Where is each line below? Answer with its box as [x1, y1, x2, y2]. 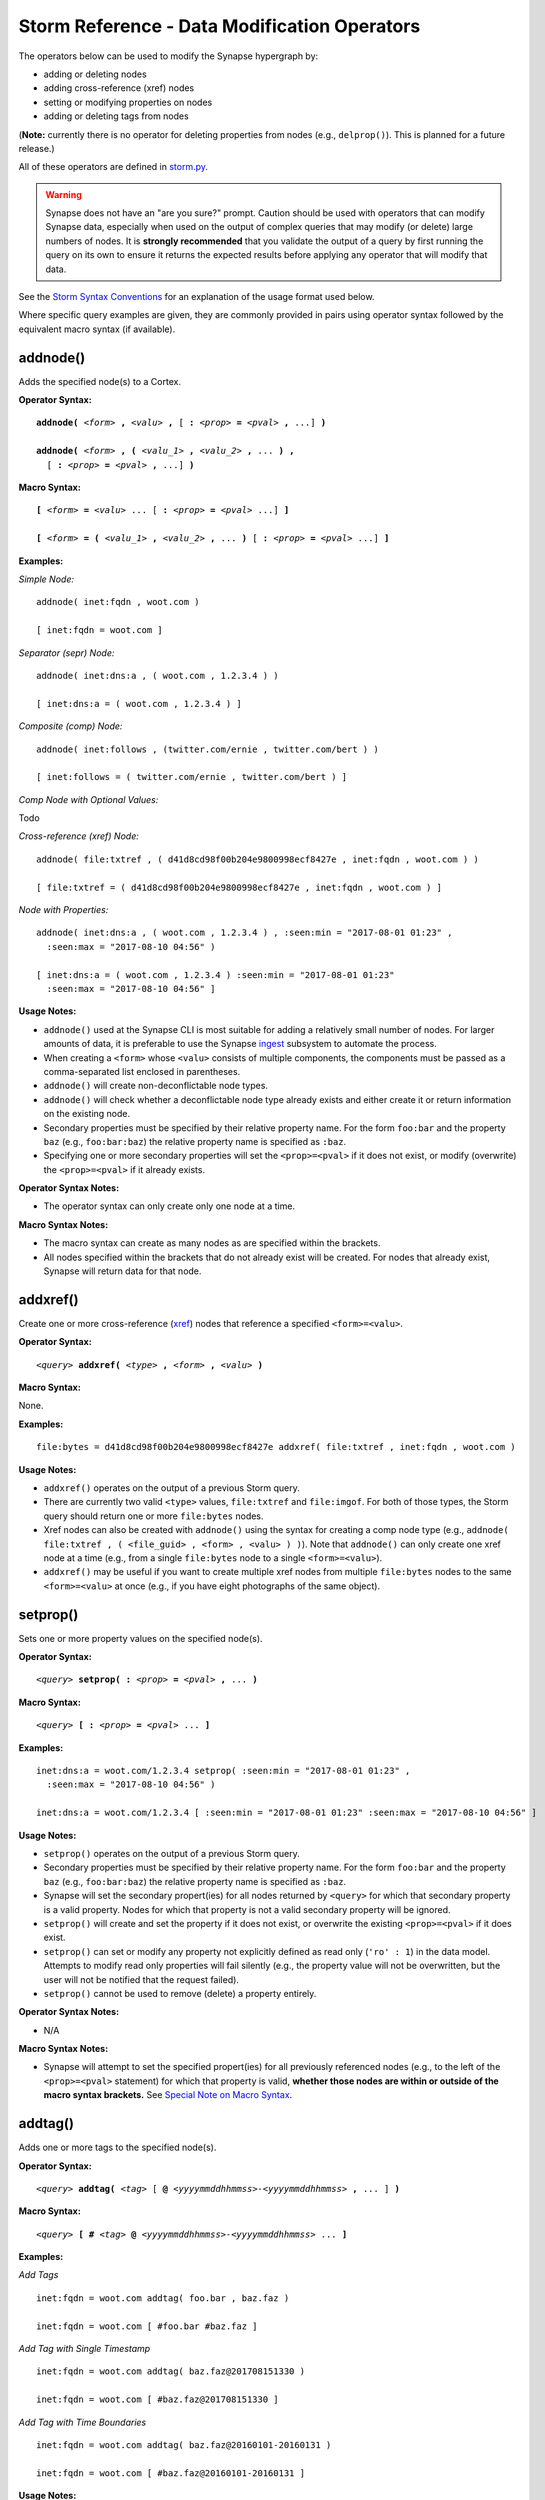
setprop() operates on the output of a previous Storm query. [43, 1847, 300, 1859]
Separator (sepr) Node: [18, 646, 115, 659]
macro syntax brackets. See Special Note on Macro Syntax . [43, 2089, 293, 2101]
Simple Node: [18, 573, 75, 585]
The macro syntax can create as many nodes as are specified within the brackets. [43, 1237, 381, 1249]
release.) [18, 142, 55, 154]
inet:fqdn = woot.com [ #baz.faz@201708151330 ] [36, 2394, 279, 2405]
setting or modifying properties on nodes [43, 96, 213, 108]
